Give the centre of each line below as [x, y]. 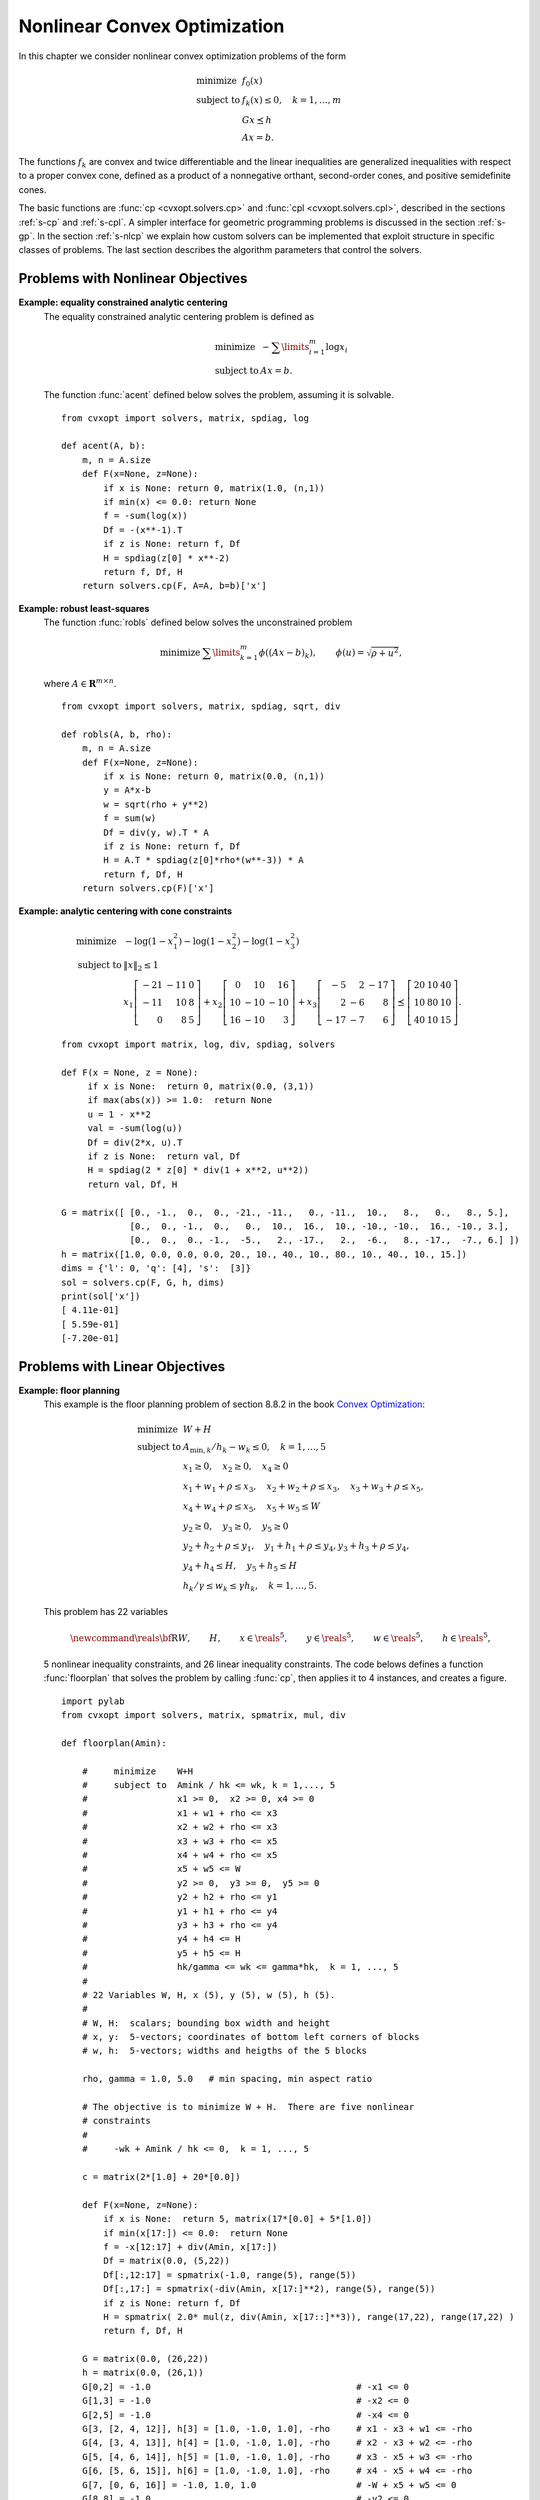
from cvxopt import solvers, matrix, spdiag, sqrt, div [201, 706]
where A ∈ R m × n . [80, 682]
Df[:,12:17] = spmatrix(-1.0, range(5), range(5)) [230, 2274]
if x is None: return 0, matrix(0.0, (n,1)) [214, 776]
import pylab [93, 1701]
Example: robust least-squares [84, 608]
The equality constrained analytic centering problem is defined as [179, 316]
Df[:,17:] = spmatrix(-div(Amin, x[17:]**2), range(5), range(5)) [269, 2289]
